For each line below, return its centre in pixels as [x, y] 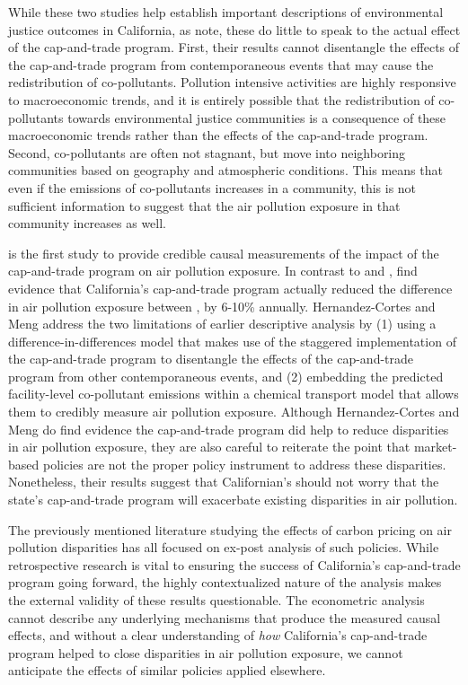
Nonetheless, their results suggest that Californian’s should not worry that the [224, 482]
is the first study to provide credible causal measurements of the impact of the [224, 253]
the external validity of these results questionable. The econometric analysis [216, 600]
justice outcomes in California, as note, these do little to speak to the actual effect [234, 29]
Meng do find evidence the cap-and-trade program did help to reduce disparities [229, 429]
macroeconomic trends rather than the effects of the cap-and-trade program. [218, 135]
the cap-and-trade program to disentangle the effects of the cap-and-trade [211, 359]
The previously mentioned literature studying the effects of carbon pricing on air [230, 529]
